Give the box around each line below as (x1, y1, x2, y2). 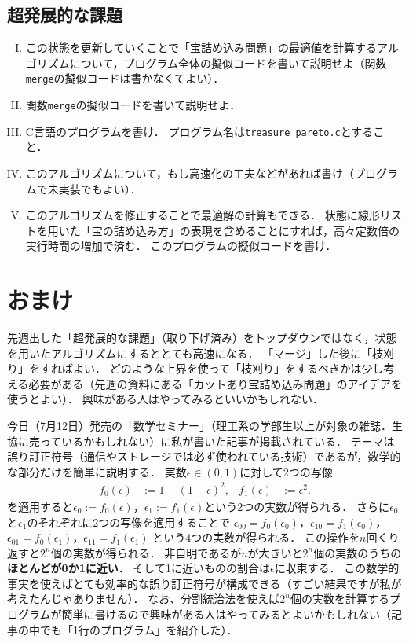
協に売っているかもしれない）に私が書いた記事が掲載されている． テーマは (7, 432, 395, 449)
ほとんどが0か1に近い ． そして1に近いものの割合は (7, 560, 270, 576)
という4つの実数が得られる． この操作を (152, 529, 360, 546)
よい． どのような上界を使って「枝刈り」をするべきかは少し (72, 360, 384, 377)
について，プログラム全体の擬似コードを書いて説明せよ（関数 (69, 54, 387, 71)
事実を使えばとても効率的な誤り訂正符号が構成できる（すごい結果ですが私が (7, 575, 402, 591)
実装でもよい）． (58, 180, 141, 197)
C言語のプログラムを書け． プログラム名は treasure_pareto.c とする (25, 123, 374, 139)
